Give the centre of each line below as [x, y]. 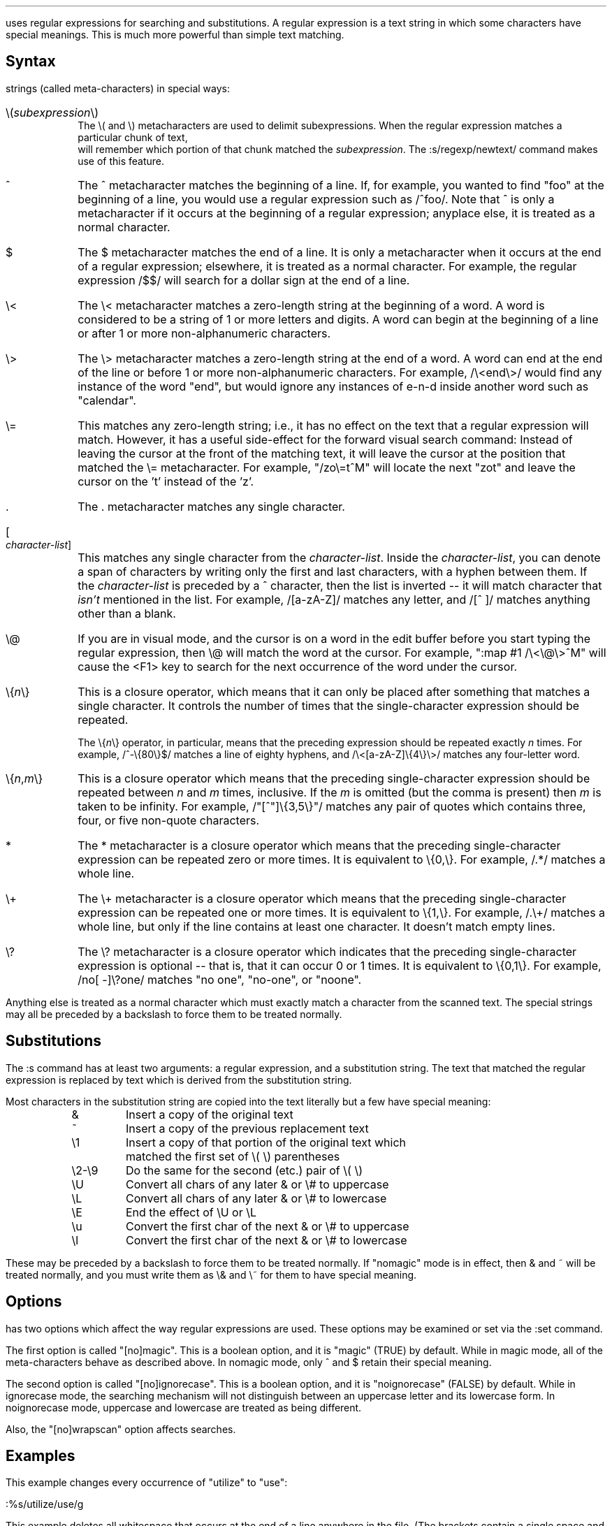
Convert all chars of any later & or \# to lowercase [256, 1198]
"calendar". [107, 400]
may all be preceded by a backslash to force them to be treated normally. [174, 1014]
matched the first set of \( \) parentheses [233, 1156]
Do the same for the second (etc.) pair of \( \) [244, 1170]
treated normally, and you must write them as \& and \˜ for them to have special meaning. [211, 1274]
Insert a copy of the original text [209, 1114]
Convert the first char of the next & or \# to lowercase [266, 1240]
